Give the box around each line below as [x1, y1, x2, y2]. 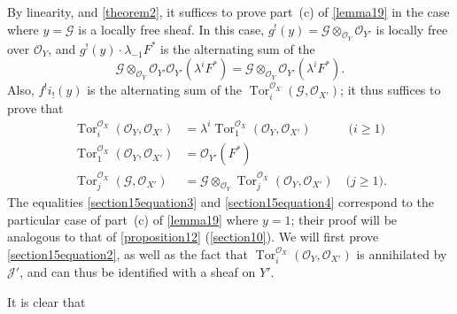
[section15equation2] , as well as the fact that [7, 244, 249, 263]
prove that [7, 98, 64, 117]
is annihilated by [356, 244, 447, 263]
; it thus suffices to [340, 80, 441, 99]
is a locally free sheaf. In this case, [78, 19, 265, 38]
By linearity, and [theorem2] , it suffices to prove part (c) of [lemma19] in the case [7, 3, 450, 20]
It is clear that [7, 292, 86, 310]
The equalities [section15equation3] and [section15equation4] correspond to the [7, 193, 434, 211]
